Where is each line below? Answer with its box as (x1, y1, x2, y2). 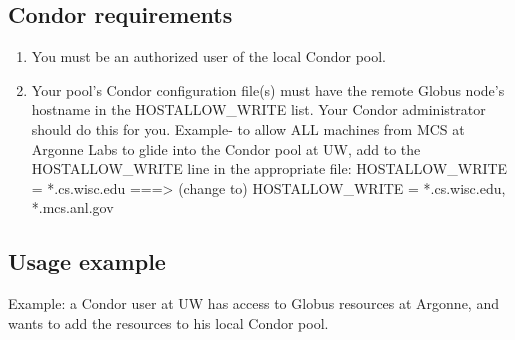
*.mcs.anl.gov (31, 197, 114, 218)
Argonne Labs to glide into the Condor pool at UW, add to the (31, 138, 421, 159)
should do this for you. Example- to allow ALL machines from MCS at (31, 118, 465, 139)
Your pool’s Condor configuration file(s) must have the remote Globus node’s (31, 79, 505, 100)
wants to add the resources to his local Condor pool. (8, 312, 329, 333)
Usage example (8, 246, 166, 277)
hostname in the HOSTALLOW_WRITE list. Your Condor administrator (31, 99, 486, 120)
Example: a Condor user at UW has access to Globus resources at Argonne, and (8, 293, 499, 314)
